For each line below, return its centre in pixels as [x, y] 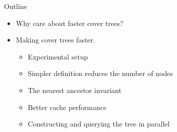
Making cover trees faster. [55, 40]
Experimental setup [58, 56]
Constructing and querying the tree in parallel [99, 124]
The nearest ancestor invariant [75, 90]
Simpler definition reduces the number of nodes [100, 73]
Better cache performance [67, 107]
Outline [16, 6]
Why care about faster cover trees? [69, 23]
